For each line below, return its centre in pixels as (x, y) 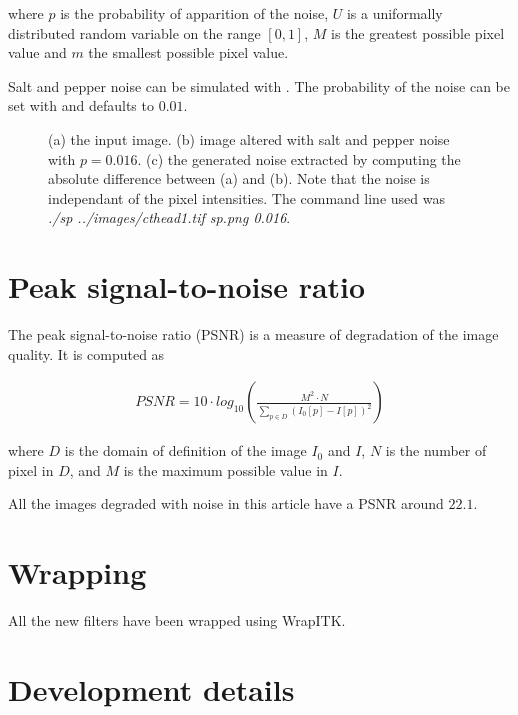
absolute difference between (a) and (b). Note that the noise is (239, 178)
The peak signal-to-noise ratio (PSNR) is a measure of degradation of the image (253, 334)
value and (37, 52)
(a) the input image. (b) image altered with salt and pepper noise (249, 138)
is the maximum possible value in (225, 469)
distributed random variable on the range (134, 32)
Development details (151, 688)
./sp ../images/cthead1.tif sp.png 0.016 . (169, 217)
